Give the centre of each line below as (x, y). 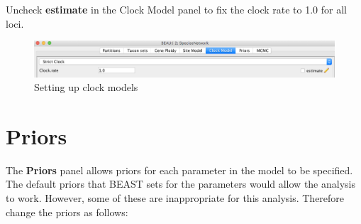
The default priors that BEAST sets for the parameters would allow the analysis (180, 184)
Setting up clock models (86, 87)
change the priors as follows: (67, 212)
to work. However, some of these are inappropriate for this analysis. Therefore (175, 198)
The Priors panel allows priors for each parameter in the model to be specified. (179, 170)
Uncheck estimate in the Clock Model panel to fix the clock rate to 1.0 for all (176, 9)
